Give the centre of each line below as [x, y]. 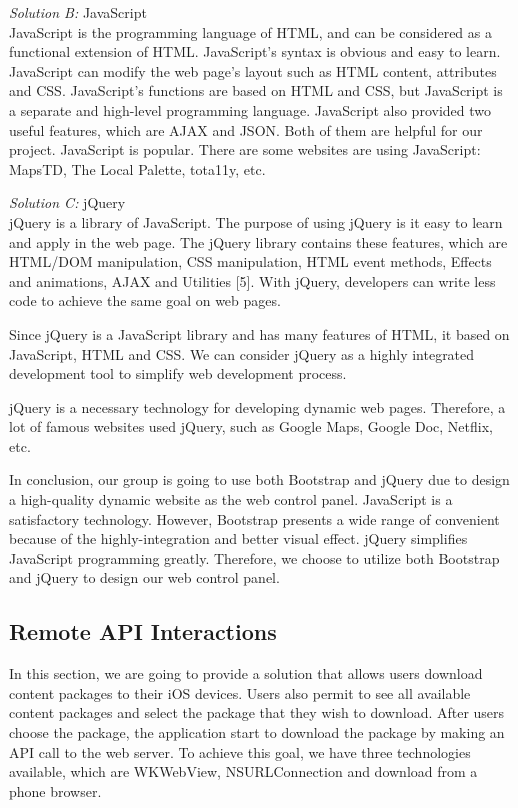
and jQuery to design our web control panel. [144, 577]
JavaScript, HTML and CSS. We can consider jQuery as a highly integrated [242, 353]
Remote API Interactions [143, 631]
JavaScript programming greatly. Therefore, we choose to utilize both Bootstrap [254, 557]
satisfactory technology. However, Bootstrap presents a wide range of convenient [254, 518]
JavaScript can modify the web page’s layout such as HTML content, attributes [253, 70]
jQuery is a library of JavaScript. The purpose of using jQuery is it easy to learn [256, 221]
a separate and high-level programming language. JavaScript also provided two [250, 109]
